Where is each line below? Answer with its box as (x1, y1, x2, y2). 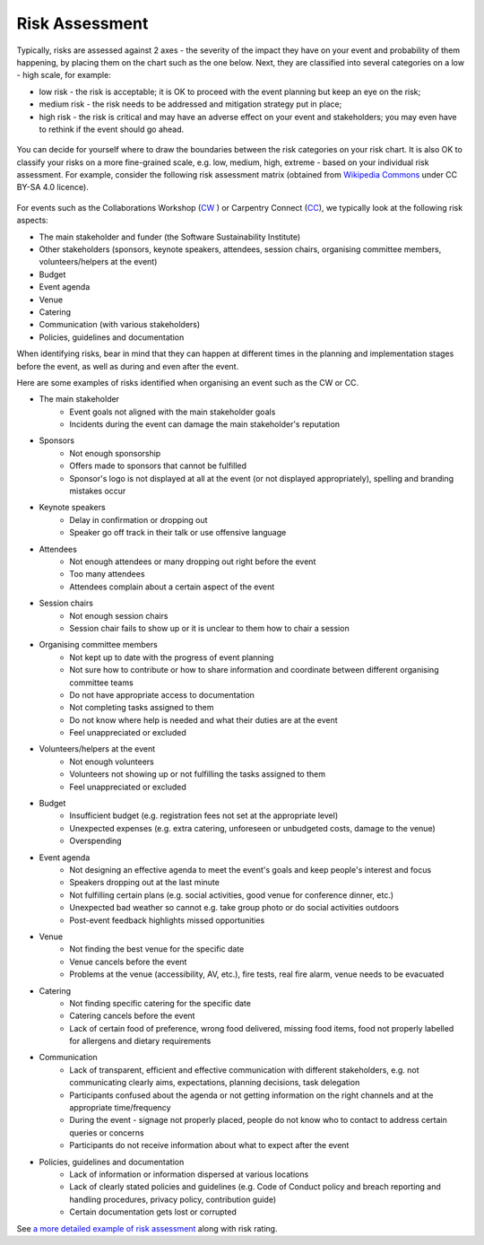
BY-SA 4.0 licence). (16, 182, 89, 193)
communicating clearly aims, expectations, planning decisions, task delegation (69, 1077, 360, 1088)
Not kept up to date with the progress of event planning (69, 651, 274, 663)
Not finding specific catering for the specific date (69, 997, 251, 1008)
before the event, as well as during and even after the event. (16, 361, 239, 371)
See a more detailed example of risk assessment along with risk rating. (16, 1223, 278, 1233)
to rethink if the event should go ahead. (39, 124, 185, 135)
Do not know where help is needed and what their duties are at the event (69, 714, 338, 726)
